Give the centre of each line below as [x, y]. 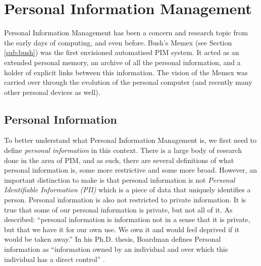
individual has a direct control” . [55, 259]
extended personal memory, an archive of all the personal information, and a [122, 62]
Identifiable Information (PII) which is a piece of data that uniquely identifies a [127, 190]
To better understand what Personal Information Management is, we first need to [130, 140]
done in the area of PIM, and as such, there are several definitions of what [119, 160]
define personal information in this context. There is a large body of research [123, 150]
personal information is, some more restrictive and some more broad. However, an [131, 170]
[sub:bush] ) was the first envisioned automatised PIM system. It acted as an [122, 52]
